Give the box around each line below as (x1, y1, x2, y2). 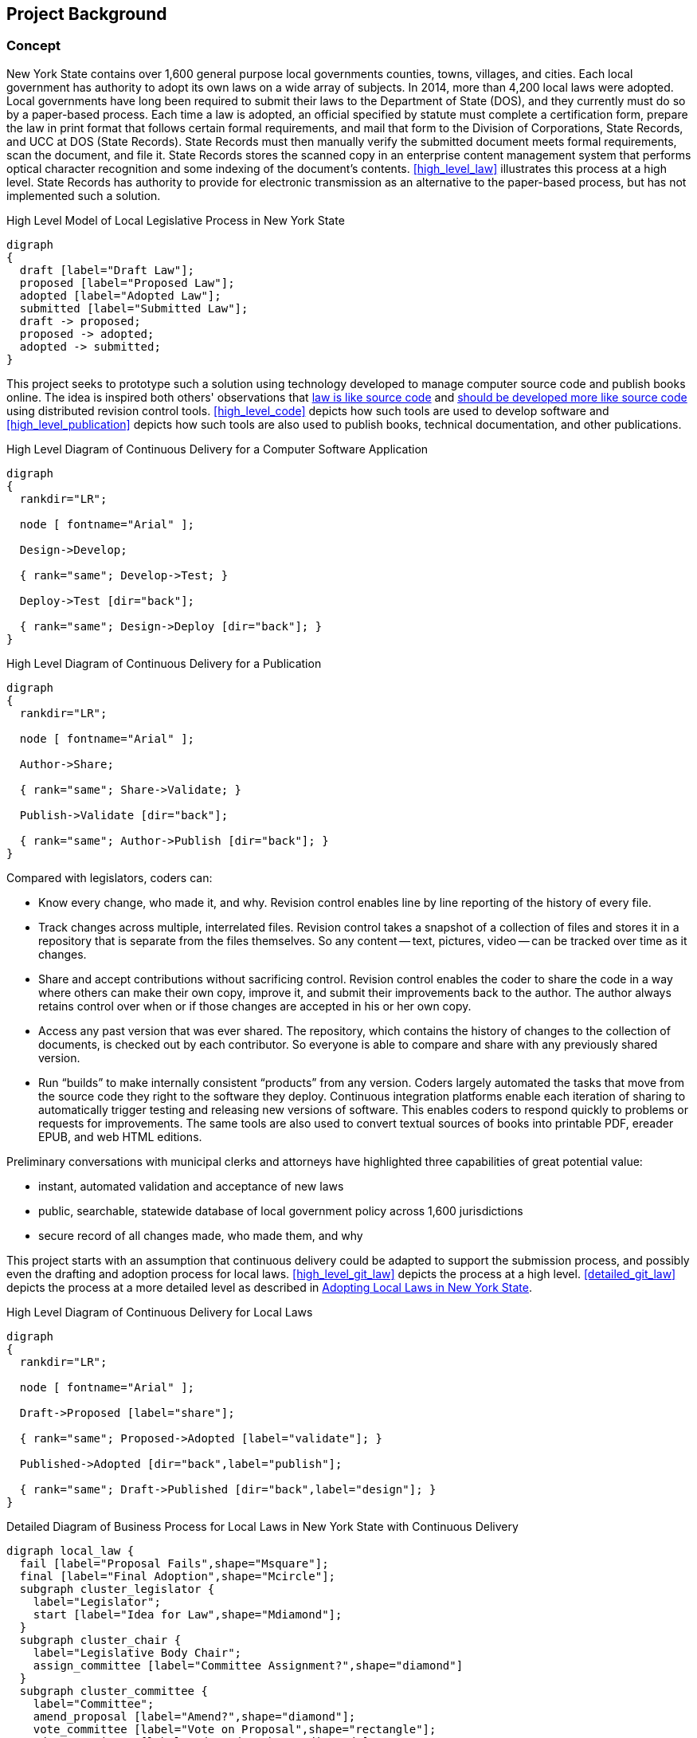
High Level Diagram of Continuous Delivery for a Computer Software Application (6, 441, 429, 456)
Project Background (6, 4, 167, 24)
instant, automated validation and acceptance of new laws (38, 1179, 344, 1193)
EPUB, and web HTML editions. (38, 1129, 202, 1144)
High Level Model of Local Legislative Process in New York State (6, 213, 345, 227)
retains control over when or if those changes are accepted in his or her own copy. (38, 998, 472, 1013)
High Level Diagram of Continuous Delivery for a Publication (6, 656, 322, 670)
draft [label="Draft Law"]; (19, 263, 195, 277)
